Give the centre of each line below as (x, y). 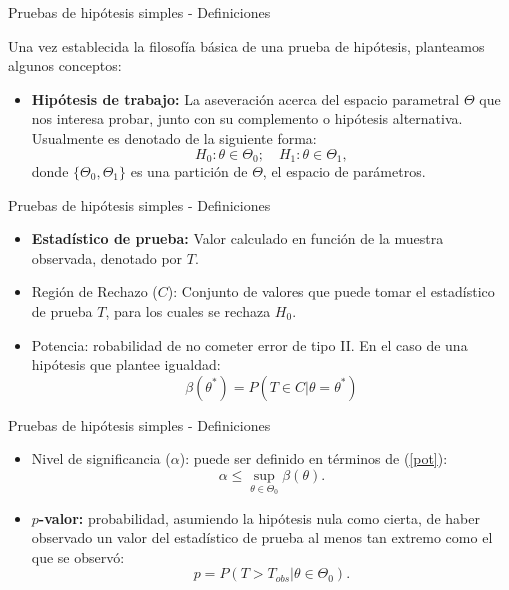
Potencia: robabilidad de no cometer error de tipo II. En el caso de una (249, 344)
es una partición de (189, 171)
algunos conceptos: (65, 65)
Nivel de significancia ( (101, 458)
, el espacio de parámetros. (344, 171)
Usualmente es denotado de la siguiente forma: (174, 137)
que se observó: (78, 556)
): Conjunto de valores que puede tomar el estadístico (331, 291)
